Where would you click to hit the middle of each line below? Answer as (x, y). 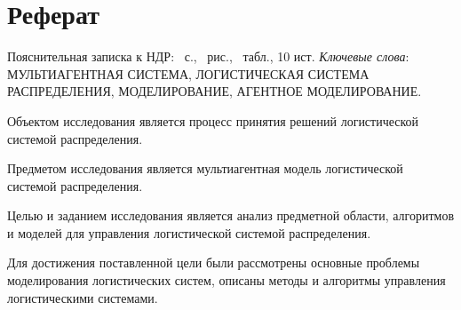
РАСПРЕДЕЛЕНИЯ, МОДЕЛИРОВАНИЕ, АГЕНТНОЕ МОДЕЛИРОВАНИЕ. (215, 91)
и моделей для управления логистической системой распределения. (189, 232)
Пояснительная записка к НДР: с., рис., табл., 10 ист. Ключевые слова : (208, 56)
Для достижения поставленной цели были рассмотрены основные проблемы (214, 262)
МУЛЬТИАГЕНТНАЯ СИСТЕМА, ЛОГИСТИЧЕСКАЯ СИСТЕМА (188, 73)
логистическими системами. (83, 297)
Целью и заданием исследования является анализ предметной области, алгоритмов (231, 215)
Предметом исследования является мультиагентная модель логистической (205, 168)
